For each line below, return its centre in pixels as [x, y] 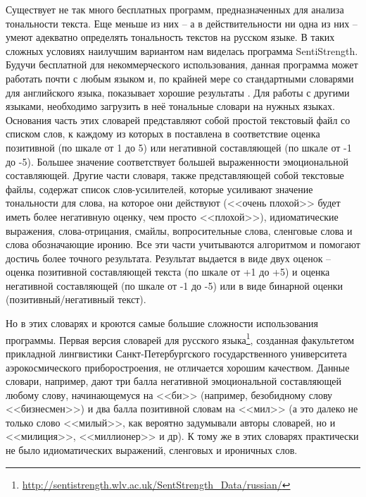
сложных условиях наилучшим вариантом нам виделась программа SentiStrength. [182, 50]
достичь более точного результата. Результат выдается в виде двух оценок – [169, 258]
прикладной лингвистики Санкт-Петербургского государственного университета [176, 353]
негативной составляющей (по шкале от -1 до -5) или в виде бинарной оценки [175, 285]
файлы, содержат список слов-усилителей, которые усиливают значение [159, 189]
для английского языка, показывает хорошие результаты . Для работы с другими [178, 92]
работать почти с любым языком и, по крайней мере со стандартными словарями [180, 78]
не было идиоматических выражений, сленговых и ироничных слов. [152, 450]
